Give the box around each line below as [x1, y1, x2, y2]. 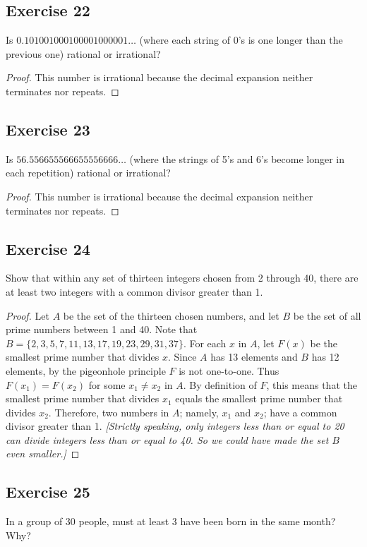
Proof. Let [6, 308, 49, 323]
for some [88, 377, 126, 392]
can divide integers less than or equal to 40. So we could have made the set [6, 432, 329, 447]
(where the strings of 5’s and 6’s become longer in [129, 151, 345, 166]
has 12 [311, 349, 339, 364]
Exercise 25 [6, 481, 90, 503]
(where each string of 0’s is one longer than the [139, 32, 343, 47]
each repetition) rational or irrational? [6, 165, 171, 180]
